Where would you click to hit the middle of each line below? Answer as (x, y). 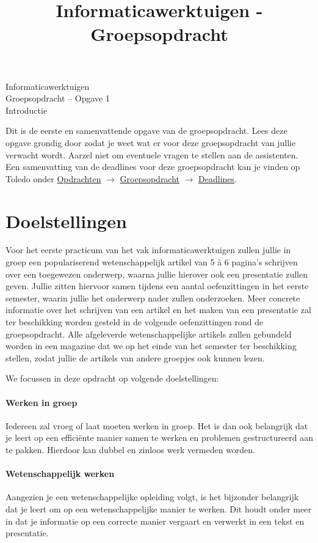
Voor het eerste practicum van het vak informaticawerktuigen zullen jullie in (148, 250)
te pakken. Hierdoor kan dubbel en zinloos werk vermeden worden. (131, 449)
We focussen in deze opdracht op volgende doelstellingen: (112, 378)
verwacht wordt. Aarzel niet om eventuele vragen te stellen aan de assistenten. (152, 154)
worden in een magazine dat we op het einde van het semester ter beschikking (151, 346)
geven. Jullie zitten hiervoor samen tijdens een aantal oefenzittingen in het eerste (157, 286)
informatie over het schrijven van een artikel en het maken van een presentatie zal (158, 310)
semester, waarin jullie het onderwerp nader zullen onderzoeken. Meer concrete (153, 297)
